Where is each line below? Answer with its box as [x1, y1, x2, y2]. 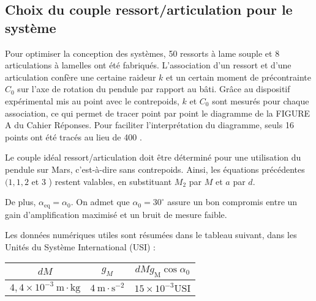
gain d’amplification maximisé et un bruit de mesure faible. [5, 208, 227, 220]
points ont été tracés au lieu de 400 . [5, 130, 142, 143]
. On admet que [70, 195, 130, 208]
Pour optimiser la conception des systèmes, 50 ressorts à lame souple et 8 [5, 46, 280, 59]
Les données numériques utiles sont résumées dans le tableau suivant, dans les [5, 228, 297, 241]
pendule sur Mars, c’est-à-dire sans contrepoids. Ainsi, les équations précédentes [5, 162, 305, 175]
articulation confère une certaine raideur [5, 70, 156, 83]
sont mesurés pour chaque [212, 94, 309, 107]
